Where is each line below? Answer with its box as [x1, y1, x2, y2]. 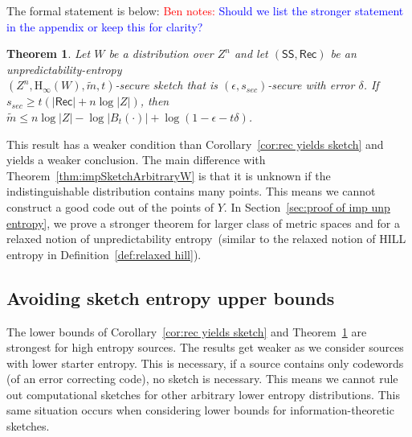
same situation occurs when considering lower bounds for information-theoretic [6, 402, 394, 418]
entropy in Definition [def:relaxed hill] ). [6, 245, 202, 262]
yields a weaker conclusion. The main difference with [6, 151, 266, 168]
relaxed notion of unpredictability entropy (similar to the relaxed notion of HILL [6, 230, 406, 247]
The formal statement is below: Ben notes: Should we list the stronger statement [6, 2, 404, 19]
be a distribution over [108, 45, 214, 62]
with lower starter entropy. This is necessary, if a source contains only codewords [6, 354, 404, 371]
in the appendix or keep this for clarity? [6, 18, 203, 35]
